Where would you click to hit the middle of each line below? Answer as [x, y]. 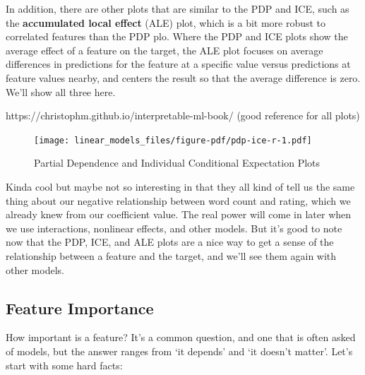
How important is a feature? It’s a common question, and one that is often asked [181, 337]
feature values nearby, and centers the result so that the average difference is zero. [183, 77]
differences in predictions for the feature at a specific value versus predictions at [178, 64]
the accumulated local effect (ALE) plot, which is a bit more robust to [166, 22]
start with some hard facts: [64, 365]
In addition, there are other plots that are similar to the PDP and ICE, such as [178, 8]
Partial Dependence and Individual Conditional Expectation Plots [177, 163]
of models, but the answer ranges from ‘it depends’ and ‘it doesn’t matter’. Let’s [179, 351]
